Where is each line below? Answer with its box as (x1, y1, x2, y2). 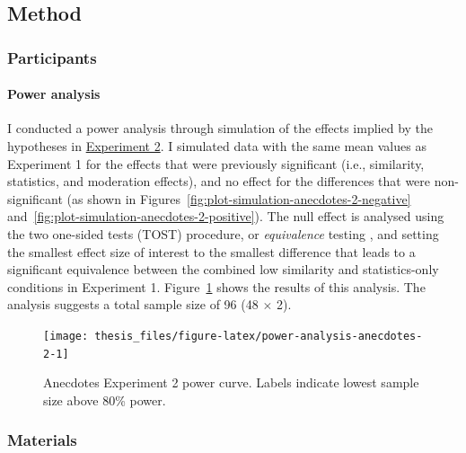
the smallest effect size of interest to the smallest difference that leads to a (7, 242, 416, 261)
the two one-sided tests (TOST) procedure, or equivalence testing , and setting (7, 224, 439, 243)
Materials (7, 429, 77, 451)
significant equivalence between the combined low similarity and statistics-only (7, 260, 439, 279)
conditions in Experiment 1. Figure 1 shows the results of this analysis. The (7, 277, 426, 296)
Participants (7, 46, 97, 68)
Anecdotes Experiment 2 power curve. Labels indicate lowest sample (43, 373, 419, 392)
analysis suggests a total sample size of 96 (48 (7, 295, 259, 314)
